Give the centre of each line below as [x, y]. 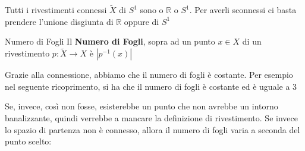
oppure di [142, 21]
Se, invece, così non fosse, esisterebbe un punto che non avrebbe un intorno [142, 106]
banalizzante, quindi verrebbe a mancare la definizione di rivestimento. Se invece [151, 118]
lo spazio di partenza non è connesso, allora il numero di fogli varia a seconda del [152, 129]
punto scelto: [28, 141]
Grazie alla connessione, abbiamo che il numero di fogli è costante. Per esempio [149, 75]
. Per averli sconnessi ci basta [243, 10]
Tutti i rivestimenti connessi [56, 10]
